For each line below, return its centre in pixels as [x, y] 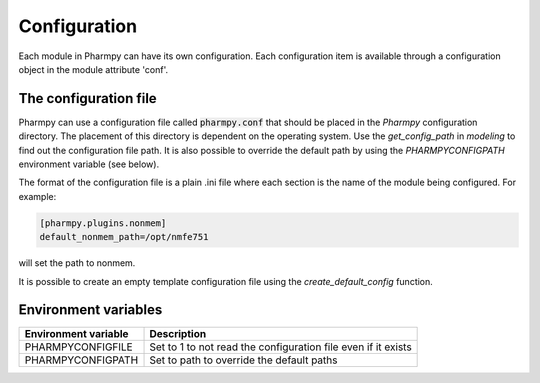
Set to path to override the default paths [243, 360]
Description [178, 334]
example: [37, 196]
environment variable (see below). [89, 164]
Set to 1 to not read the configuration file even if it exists [280, 347]
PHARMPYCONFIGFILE [79, 347]
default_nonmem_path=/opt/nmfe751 [124, 237]
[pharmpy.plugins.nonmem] [103, 223]
